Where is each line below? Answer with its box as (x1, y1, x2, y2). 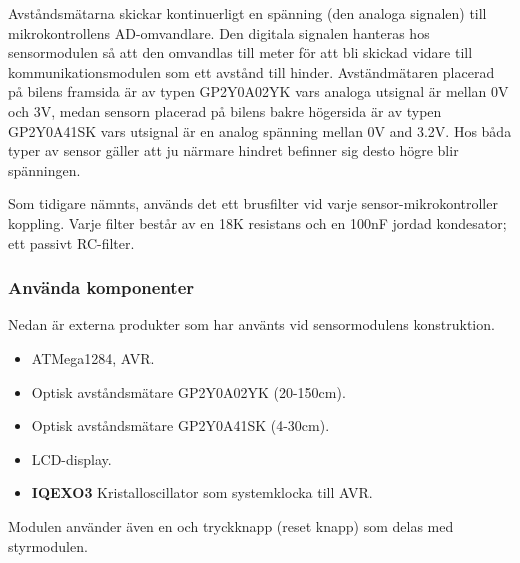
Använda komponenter (8, 275, 195, 300)
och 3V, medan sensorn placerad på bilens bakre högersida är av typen (8, 100, 442, 121)
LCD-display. (31, 448, 112, 469)
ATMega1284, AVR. (31, 347, 155, 368)
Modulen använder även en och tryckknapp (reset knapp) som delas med (8, 515, 454, 536)
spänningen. (8, 159, 81, 180)
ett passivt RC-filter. (8, 232, 135, 253)
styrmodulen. (8, 535, 88, 556)
